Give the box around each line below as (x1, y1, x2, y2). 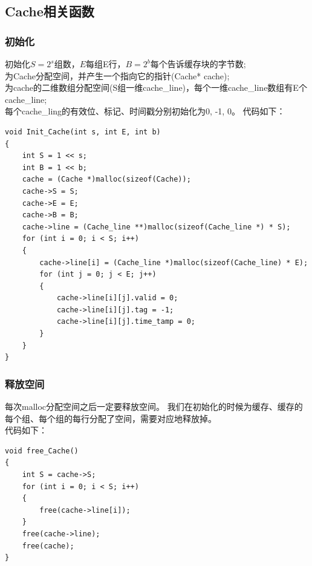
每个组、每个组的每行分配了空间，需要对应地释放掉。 (5, 412, 216, 424)
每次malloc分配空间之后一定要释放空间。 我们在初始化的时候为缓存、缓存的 (5, 400, 303, 413)
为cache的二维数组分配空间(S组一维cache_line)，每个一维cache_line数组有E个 (5, 81, 307, 94)
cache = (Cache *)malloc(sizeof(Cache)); (22, 175, 191, 184)
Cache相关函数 (5, 2, 94, 21)
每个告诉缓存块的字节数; (150, 58, 246, 70)
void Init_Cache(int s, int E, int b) (5, 127, 161, 136)
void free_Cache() (5, 446, 79, 455)
